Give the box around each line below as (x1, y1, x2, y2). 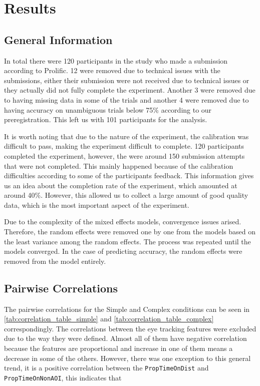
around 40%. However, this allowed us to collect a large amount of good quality (4, 190, 248, 200)
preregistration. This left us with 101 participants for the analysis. (4, 114, 207, 125)
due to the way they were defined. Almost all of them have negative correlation (4, 333, 247, 343)
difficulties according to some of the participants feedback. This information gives (4, 170, 254, 181)
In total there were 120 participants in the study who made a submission (4, 55, 228, 66)
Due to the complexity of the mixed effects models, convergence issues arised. (4, 216, 241, 227)
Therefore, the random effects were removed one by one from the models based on (4, 226, 256, 237)
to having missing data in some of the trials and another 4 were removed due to (4, 94, 249, 105)
